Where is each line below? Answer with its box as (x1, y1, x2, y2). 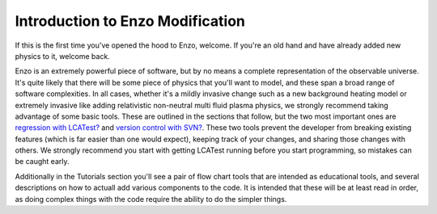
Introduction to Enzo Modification (15, 12, 246, 30)
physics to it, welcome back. (15, 51, 111, 61)
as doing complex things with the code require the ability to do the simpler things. (15, 194, 287, 204)
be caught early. (15, 157, 70, 166)
